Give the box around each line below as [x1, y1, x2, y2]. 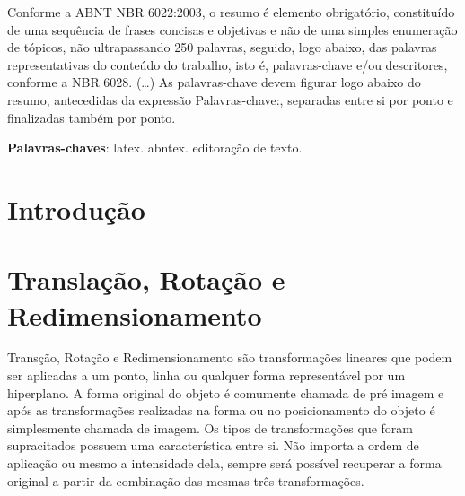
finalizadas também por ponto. [7, 108, 176, 126]
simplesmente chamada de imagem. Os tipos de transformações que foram [7, 418, 414, 437]
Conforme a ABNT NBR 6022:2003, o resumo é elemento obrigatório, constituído [7, 3, 455, 21]
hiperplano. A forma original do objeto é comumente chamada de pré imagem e [7, 383, 444, 402]
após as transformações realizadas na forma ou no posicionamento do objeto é [7, 401, 435, 420]
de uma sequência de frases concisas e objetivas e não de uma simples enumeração [7, 20, 458, 39]
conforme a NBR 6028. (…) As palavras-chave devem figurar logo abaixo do [7, 73, 421, 91]
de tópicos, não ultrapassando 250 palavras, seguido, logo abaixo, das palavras [7, 38, 437, 57]
